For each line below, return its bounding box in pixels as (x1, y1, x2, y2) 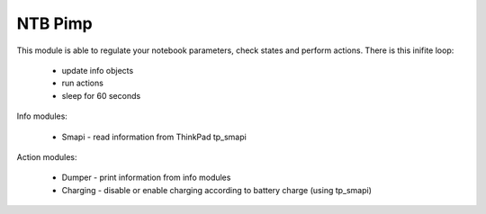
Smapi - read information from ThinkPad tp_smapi (61, 131, 247, 142)
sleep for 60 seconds (61, 90, 141, 101)
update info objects (61, 65, 134, 76)
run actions (61, 77, 103, 89)
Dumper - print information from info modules (61, 172, 231, 183)
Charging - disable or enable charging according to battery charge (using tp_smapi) (61, 184, 373, 195)
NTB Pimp (16, 13, 94, 33)
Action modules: (16, 151, 77, 162)
